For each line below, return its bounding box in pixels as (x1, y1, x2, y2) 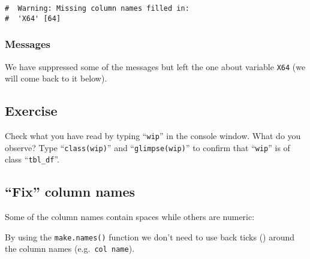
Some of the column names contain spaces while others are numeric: (5, 210, 255, 223)
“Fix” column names (5, 182, 136, 201)
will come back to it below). (5, 72, 107, 85)
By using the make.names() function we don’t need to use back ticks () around (5, 230, 295, 243)
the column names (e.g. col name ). (5, 242, 135, 255)
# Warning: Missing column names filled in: (5, 4, 189, 13)
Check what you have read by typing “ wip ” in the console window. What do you (5, 129, 301, 141)
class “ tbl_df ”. (5, 153, 59, 165)
